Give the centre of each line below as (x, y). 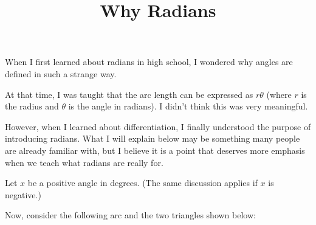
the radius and (32, 106)
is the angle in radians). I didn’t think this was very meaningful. (188, 106)
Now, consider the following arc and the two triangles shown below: (130, 215)
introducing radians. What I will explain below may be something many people (153, 138)
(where (279, 94)
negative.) (23, 194)
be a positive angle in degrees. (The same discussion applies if (143, 183)
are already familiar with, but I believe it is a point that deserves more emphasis (155, 150)
